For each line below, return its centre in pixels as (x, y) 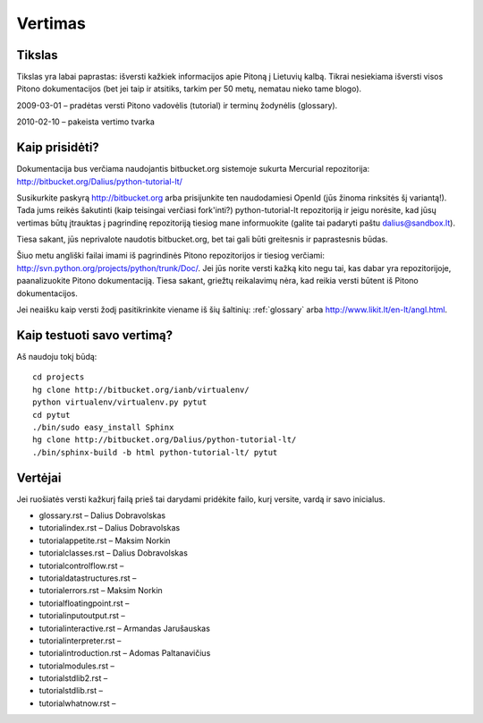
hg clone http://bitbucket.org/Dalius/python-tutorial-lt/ (165, 440)
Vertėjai (39, 477)
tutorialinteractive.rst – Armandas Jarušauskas (124, 628)
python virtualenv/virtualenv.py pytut (120, 402)
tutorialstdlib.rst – (71, 691)
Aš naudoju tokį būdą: (57, 356)
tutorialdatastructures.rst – (88, 578)
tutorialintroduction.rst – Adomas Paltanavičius (125, 653)
